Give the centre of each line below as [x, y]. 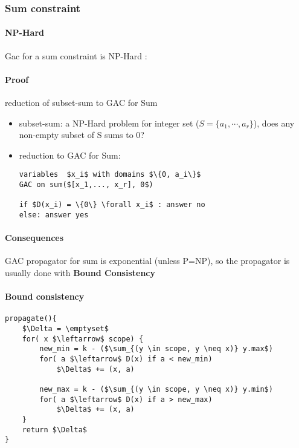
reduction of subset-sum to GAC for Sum [81, 103]
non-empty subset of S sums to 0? [82, 135]
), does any [274, 123]
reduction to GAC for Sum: [70, 155]
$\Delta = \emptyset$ [65, 329]
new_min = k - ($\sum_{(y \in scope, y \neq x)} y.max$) [156, 349]
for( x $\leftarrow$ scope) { [83, 339]
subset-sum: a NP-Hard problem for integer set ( [109, 123]
